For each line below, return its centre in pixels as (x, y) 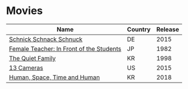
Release (168, 29)
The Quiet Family (32, 58)
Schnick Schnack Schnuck (46, 39)
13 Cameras (26, 67)
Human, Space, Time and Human (54, 77)
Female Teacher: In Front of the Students (65, 49)
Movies (24, 11)
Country (139, 29)
